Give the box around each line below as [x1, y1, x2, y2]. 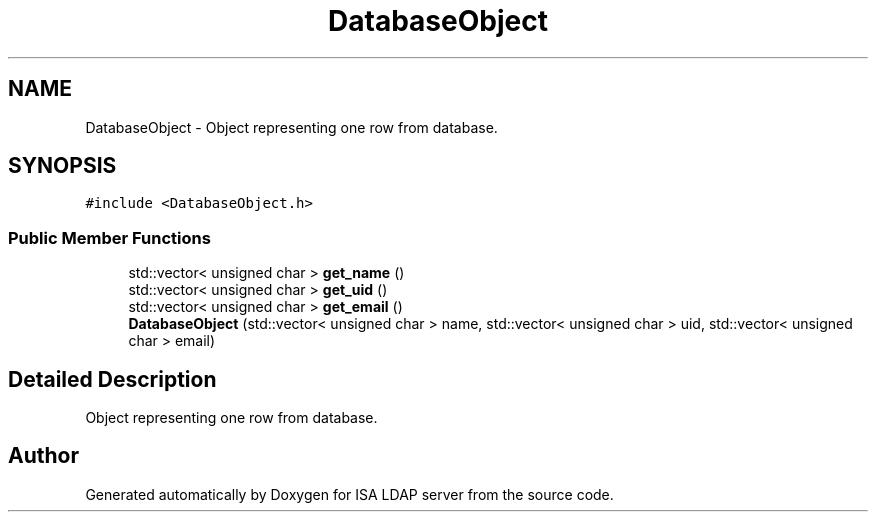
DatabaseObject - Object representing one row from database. [85, 118, 498, 136]
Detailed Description [8, 366, 217, 392]
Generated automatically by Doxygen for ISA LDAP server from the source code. [85, 485, 614, 503]
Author [8, 443, 79, 469]
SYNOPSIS [8, 153, 117, 179]
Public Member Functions [8, 227, 211, 248]
